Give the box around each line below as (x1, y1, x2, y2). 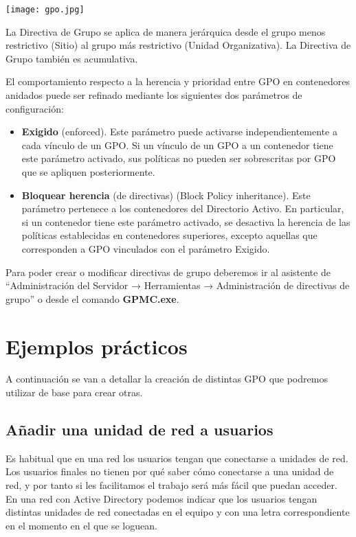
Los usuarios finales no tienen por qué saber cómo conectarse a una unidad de (5, 464, 334, 479)
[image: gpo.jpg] (5, 5, 85, 14)
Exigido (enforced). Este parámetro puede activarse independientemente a (21, 124, 337, 139)
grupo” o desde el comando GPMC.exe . (5, 291, 179, 306)
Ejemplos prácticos (5, 332, 188, 360)
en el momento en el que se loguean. (5, 518, 157, 532)
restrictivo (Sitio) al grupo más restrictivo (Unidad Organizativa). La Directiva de (5, 38, 351, 52)
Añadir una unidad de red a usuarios (5, 419, 274, 440)
